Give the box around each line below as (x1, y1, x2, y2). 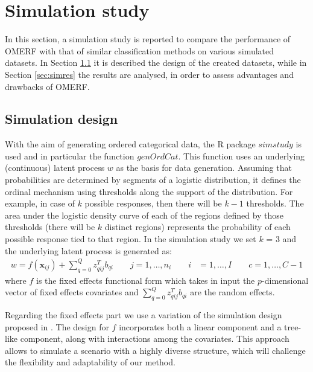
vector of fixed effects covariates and (5, 286, 139, 298)
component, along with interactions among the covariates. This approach (20, 332, 289, 345)
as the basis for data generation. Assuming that (116, 161, 292, 174)
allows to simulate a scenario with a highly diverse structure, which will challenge (5, 344, 306, 356)
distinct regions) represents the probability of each (104, 220, 291, 233)
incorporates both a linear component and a (119, 320, 282, 333)
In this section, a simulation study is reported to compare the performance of (5, 33, 291, 45)
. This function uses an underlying (178, 149, 305, 162)
